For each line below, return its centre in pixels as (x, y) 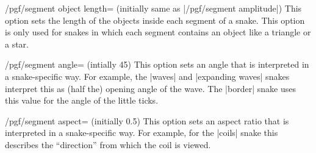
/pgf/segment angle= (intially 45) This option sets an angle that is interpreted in (157, 64)
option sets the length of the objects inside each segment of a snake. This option (155, 20)
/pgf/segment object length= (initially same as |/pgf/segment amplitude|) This (153, 8)
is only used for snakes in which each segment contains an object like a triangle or (158, 32)
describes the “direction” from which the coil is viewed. (108, 144)
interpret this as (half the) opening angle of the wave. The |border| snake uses (150, 88)
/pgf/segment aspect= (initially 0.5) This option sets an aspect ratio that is (147, 120)
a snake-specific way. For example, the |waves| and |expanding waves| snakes (147, 76)
